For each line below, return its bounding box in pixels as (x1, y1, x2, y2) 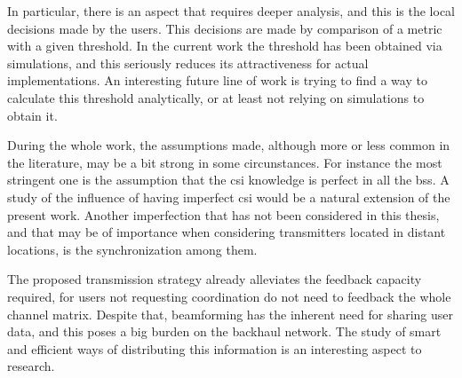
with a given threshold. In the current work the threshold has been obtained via (7, 36, 442, 55)
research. (7, 357, 55, 375)
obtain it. (7, 106, 58, 124)
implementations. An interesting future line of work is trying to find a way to (7, 71, 427, 90)
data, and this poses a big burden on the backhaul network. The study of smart (7, 322, 442, 341)
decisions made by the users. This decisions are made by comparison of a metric (7, 19, 442, 37)
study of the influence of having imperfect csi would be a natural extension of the (7, 187, 450, 206)
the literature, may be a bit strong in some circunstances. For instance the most (7, 153, 442, 171)
